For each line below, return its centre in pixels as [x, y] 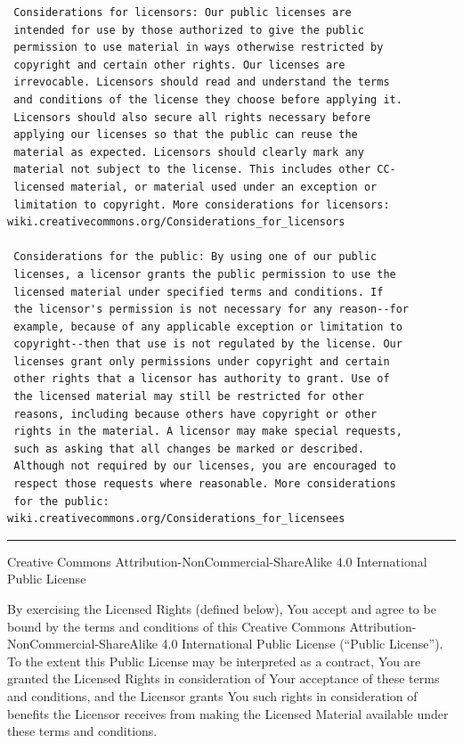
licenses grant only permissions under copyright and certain [202, 361]
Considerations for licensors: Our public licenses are [183, 12]
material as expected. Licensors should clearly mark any [189, 152]
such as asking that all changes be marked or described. [189, 449]
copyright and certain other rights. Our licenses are [179, 65]
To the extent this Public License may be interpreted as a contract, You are [214, 661]
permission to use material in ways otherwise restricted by [199, 48]
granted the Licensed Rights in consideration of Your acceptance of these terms [223, 678]
